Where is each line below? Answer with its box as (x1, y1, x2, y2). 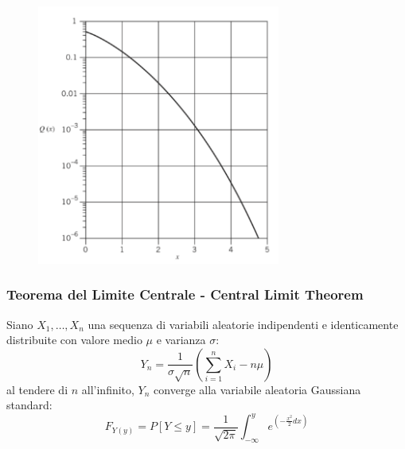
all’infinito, (81, 381, 134, 397)
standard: (6, 397, 53, 413)
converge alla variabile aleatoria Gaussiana (154, 381, 361, 397)
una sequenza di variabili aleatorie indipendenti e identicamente (88, 315, 399, 332)
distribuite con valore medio (6, 331, 142, 348)
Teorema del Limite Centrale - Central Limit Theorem (6, 284, 364, 304)
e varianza (156, 331, 206, 348)
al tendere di (6, 381, 68, 397)
